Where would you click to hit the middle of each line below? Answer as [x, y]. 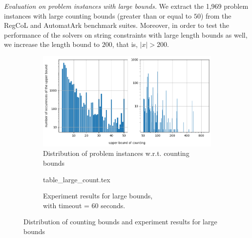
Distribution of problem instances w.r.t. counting [116, 153]
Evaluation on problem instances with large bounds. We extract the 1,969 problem [126, 6]
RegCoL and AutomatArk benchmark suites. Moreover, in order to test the [116, 25]
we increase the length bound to [52, 44]
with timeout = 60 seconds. [84, 205]
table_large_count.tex [77, 179]
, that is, [125, 44]
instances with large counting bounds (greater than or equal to [98, 15]
